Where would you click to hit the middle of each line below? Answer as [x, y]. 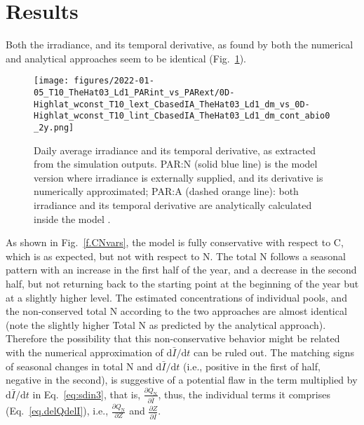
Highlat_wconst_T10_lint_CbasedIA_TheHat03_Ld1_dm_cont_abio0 [182, 116]
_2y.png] [54, 127]
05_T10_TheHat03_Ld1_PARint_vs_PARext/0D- [134, 92]
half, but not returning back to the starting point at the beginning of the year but [182, 283]
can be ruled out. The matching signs [274, 352]
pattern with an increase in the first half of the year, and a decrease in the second [181, 270]
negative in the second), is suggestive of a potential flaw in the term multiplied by [182, 380]
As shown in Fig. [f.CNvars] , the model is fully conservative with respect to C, [175, 242]
